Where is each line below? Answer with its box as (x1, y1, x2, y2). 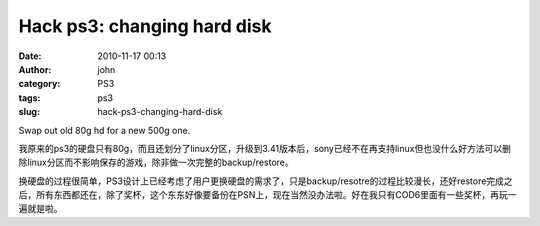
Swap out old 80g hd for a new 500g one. (18, 124, 191, 136)
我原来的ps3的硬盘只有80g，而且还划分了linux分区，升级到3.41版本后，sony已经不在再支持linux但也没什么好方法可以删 (18, 142, 512, 154)
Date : (18, 50, 42, 62)
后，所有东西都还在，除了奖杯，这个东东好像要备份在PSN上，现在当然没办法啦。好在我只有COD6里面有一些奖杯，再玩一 (18, 189, 517, 201)
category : (18, 78, 61, 90)
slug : (18, 106, 40, 118)
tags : (18, 91, 41, 104)
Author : (18, 63, 52, 75)
